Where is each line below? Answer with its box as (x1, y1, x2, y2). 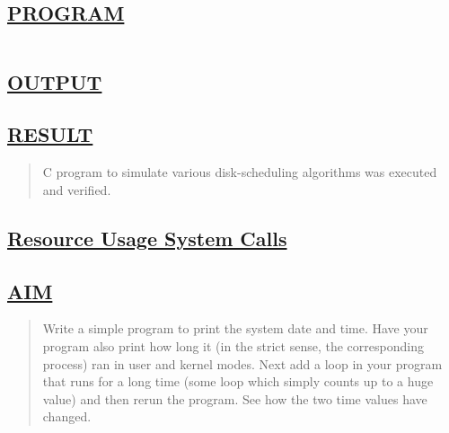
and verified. (42, 180, 111, 199)
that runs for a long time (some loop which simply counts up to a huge (42, 372, 434, 391)
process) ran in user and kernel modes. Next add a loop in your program (42, 354, 443, 373)
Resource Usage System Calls (7, 224, 287, 252)
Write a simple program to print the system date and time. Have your (42, 319, 428, 338)
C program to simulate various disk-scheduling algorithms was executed (42, 163, 437, 181)
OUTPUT (7, 67, 102, 95)
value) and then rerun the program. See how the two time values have (42, 389, 427, 408)
